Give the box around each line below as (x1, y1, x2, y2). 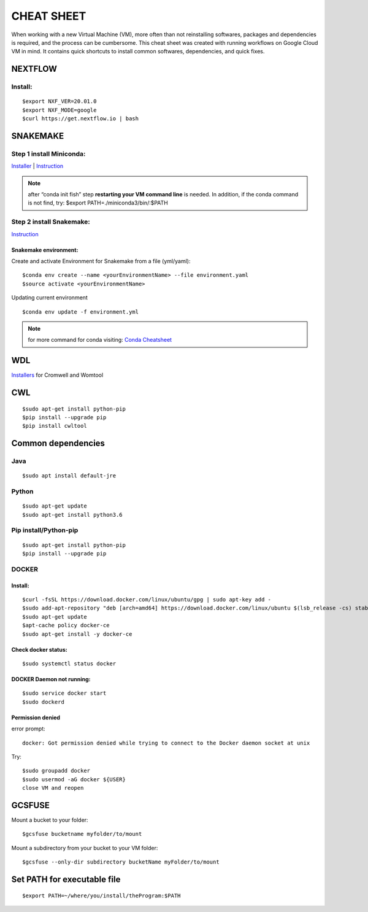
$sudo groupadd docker (22, 767, 91, 775)
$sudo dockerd (22, 698, 64, 705)
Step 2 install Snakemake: (11, 218, 90, 226)
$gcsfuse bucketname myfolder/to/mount (22, 830, 142, 838)
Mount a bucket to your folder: (11, 816, 88, 824)
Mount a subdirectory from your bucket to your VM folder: (11, 844, 158, 851)
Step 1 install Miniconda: (11, 149, 86, 158)
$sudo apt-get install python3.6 (22, 511, 123, 518)
